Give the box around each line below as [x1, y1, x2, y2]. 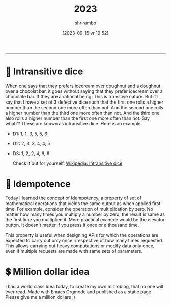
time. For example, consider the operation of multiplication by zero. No [5, 206, 154, 212]
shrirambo [74, 20, 97, 26]
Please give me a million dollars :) [5, 294, 75, 300]
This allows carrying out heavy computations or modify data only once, [5, 243, 155, 249]
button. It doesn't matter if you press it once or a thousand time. [5, 222, 139, 228]
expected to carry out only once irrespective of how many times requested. [5, 237, 164, 243]
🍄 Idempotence [5, 178, 71, 190]
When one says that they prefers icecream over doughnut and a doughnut [5, 83, 161, 89]
